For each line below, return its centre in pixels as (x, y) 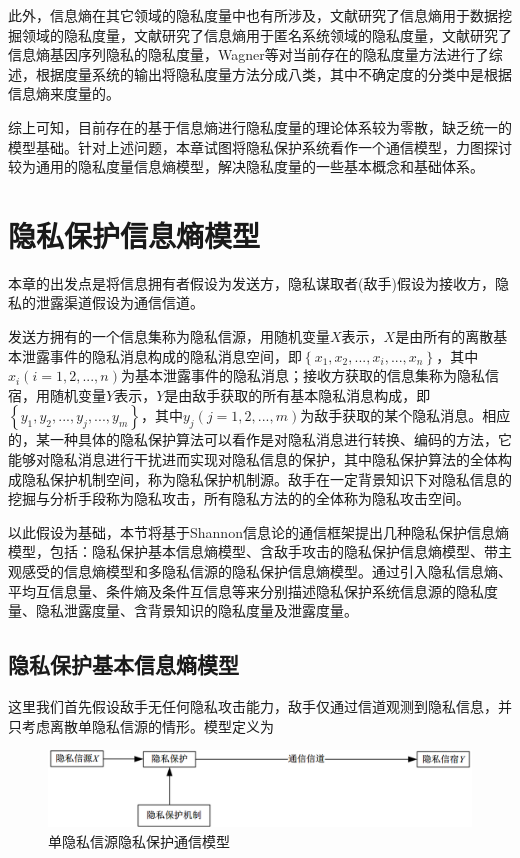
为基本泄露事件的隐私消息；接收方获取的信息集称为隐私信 (309, 375)
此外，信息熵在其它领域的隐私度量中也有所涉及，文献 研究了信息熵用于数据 (253, 15)
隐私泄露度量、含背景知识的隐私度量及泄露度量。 (196, 610)
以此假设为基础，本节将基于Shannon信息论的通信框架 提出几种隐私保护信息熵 (258, 531)
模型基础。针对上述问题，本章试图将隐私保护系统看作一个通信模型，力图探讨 (260, 146)
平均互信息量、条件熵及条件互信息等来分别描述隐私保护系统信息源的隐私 (246, 590)
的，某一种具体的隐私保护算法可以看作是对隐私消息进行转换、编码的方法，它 (260, 439)
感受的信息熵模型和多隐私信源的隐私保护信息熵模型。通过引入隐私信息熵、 (266, 571)
